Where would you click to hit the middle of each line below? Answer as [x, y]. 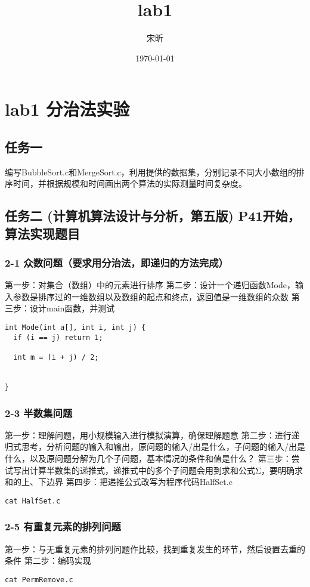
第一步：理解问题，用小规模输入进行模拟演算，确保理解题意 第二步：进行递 [152, 435]
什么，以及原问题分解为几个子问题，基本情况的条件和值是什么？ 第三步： [148, 458]
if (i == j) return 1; [58, 337]
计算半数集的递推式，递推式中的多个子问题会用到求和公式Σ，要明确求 [166, 470]
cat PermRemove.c [39, 580]
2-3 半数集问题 [39, 413]
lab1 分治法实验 [67, 109]
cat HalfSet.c [33, 501]
